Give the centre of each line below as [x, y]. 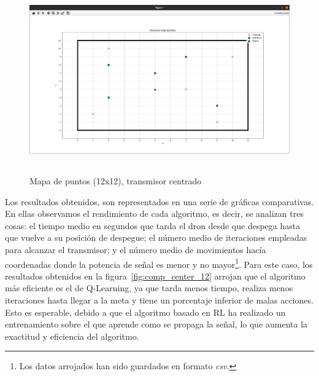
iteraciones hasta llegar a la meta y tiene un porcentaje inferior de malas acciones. [159, 300]
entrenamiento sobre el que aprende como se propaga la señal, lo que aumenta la [156, 324]
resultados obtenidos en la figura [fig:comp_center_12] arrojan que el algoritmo [155, 276]
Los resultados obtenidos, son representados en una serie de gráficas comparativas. [159, 201]
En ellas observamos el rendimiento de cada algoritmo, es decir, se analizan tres [154, 213]
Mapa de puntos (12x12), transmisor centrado [116, 180]
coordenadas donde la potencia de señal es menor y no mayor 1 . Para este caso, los [159, 263]
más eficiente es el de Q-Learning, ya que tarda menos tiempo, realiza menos [149, 288]
